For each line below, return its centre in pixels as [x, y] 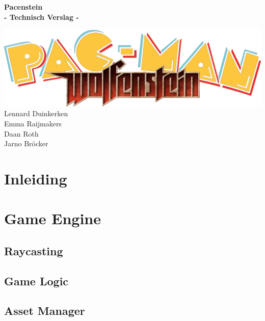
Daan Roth [21, 133]
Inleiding [36, 178]
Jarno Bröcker [26, 143]
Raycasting [34, 250]
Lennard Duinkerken [36, 113]
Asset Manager [45, 311]
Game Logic [36, 280]
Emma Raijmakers [33, 123]
